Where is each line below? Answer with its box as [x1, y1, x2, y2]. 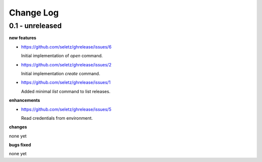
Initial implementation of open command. [21, 53, 103, 59]
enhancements [9, 97, 40, 103]
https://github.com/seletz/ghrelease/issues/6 [21, 44, 112, 49]
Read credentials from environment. [21, 115, 93, 121]
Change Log [9, 7, 59, 18]
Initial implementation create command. [21, 70, 100, 76]
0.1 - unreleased [9, 21, 62, 30]
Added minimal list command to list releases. [21, 88, 111, 94]
